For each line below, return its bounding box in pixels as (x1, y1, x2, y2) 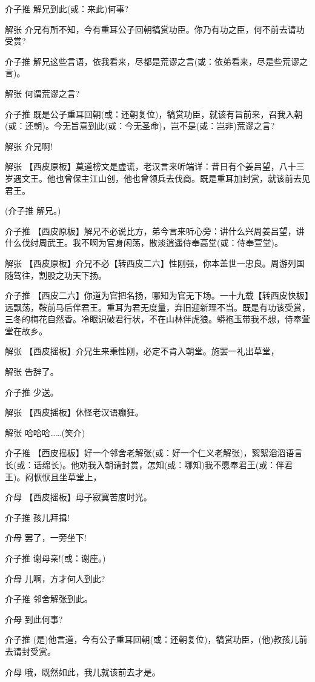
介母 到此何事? (5, 612, 63, 625)
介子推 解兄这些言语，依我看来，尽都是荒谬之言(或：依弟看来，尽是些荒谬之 (5, 55, 308, 67)
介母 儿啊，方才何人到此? (5, 572, 105, 584)
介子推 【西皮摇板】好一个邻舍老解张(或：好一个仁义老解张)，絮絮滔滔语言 (5, 446, 303, 459)
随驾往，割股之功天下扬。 (5, 268, 107, 281)
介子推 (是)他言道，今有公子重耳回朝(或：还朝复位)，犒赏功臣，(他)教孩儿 (5, 633, 299, 646)
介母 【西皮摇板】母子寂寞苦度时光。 (5, 491, 152, 503)
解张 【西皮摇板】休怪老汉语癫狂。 (5, 406, 144, 419)
